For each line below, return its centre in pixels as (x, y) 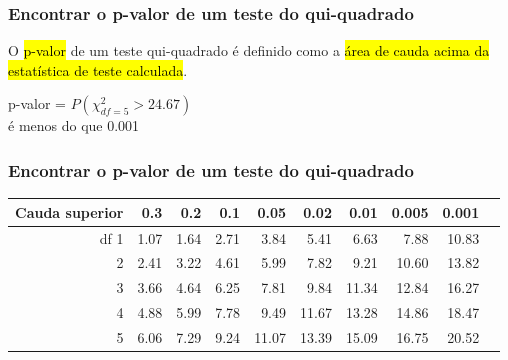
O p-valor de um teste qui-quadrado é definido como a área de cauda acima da (249, 50)
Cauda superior (69, 211)
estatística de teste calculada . (98, 69)
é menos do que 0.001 (74, 125)
